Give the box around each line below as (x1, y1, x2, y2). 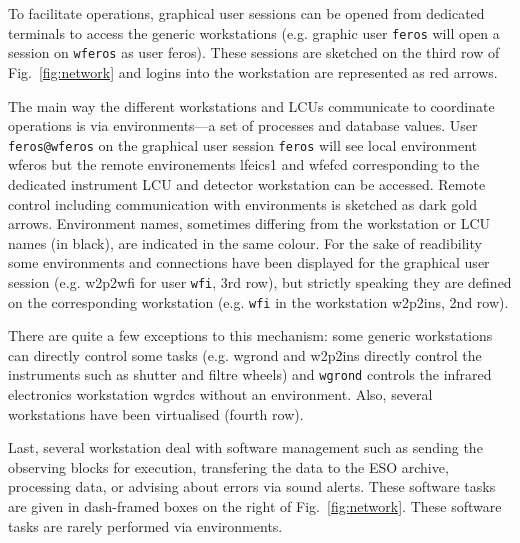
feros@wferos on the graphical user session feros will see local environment (8, 134, 478, 155)
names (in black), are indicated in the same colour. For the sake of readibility (8, 232, 482, 253)
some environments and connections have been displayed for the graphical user (8, 252, 490, 273)
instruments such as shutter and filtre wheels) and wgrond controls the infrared (8, 364, 492, 385)
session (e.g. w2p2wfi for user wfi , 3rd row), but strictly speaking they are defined (8, 271, 512, 292)
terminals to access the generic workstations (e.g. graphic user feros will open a (8, 22, 500, 43)
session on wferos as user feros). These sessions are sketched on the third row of (8, 42, 500, 63)
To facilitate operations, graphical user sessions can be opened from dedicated (8, 3, 485, 23)
